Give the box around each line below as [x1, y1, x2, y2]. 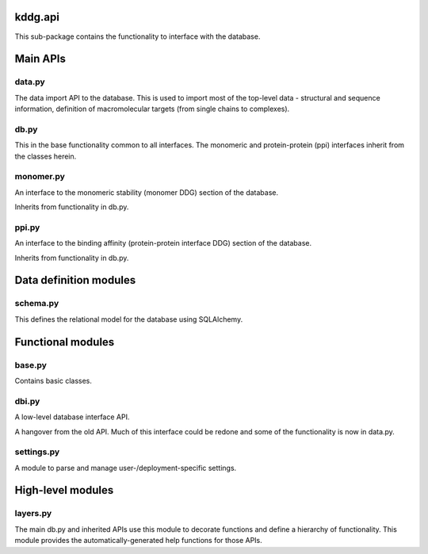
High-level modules [14, 483, 114, 497]
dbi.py [14, 395, 40, 407]
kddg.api [14, 10, 59, 24]
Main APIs [14, 52, 67, 66]
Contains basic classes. [14, 376, 93, 385]
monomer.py [14, 171, 65, 182]
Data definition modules [14, 273, 136, 287]
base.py [14, 359, 48, 370]
